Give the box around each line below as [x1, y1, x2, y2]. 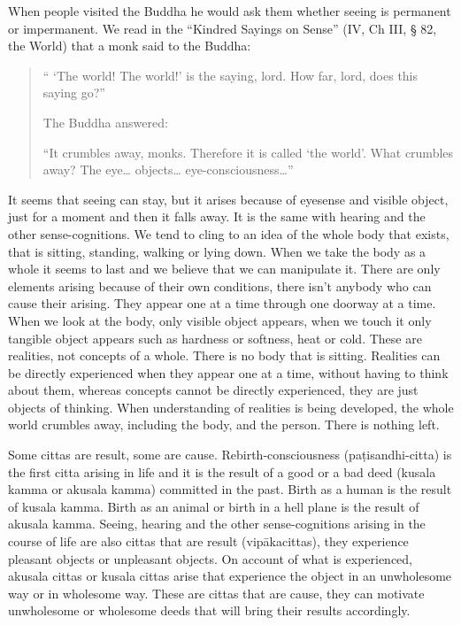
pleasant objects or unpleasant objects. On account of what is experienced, [8, 549, 413, 567]
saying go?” [42, 83, 105, 102]
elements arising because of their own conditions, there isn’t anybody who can [8, 276, 432, 295]
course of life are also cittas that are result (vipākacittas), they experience [8, 532, 409, 551]
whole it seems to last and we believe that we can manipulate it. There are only [8, 259, 441, 278]
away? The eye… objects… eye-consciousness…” [42, 160, 294, 179]
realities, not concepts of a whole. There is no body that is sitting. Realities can [8, 346, 441, 365]
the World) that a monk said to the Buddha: [8, 36, 251, 55]
